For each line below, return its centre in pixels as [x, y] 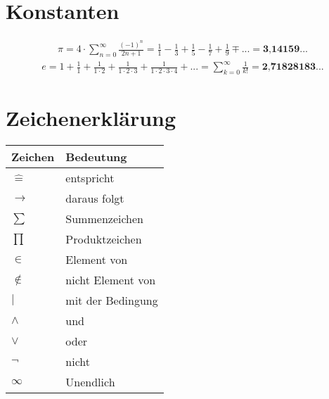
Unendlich [90, 382]
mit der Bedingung [112, 300]
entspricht [90, 178]
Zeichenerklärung [91, 118]
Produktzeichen [104, 239]
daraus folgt [95, 198]
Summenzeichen [104, 219]
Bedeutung [96, 157]
